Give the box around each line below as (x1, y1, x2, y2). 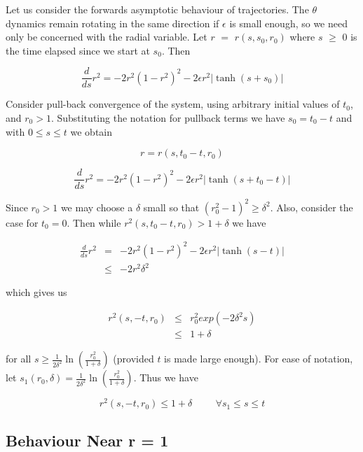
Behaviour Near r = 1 (6, 429, 169, 451)
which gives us (6, 285, 67, 299)
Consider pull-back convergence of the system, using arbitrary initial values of (6, 97, 340, 111)
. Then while (67, 215, 121, 229)
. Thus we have (133, 370, 198, 385)
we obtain (70, 124, 113, 139)
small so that (143, 199, 200, 214)
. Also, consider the (270, 199, 353, 214)
